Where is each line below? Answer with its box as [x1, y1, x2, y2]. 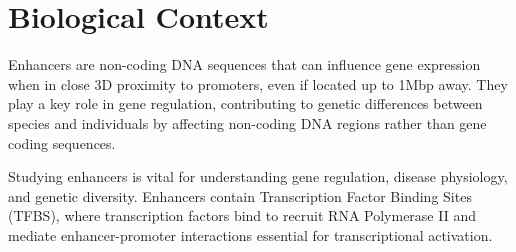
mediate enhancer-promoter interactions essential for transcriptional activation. [8, 224, 493, 245]
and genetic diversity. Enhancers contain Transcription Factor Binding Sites [8, 185, 472, 206]
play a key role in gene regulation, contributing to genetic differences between [8, 93, 483, 114]
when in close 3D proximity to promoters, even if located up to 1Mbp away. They [8, 73, 508, 94]
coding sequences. [8, 132, 116, 153]
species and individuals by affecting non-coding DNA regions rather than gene [8, 112, 487, 133]
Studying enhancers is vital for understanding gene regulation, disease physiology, [8, 166, 508, 187]
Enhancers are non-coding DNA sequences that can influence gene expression [8, 54, 481, 75]
